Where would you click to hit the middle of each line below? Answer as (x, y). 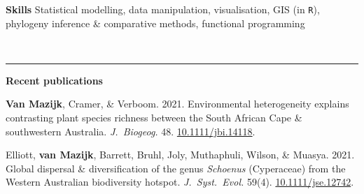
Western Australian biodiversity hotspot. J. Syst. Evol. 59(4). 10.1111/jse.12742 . (180, 182)
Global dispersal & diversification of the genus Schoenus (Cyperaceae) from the (176, 168)
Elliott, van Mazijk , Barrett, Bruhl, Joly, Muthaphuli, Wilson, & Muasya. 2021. (180, 155)
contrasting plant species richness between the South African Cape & (154, 118)
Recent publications (54, 80)
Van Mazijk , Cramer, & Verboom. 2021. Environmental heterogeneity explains (177, 104)
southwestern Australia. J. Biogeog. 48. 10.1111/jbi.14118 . (131, 131)
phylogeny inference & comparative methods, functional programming (155, 23)
